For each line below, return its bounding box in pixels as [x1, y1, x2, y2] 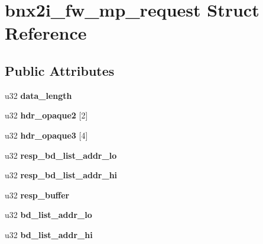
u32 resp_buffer [5, 188, 70, 201]
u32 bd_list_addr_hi [5, 228, 93, 240]
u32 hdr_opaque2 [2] [5, 109, 88, 121]
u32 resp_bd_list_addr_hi [5, 169, 118, 181]
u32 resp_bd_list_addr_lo [5, 149, 117, 161]
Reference [5, 21, 87, 45]
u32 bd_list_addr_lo [5, 208, 92, 221]
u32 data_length [5, 89, 72, 101]
